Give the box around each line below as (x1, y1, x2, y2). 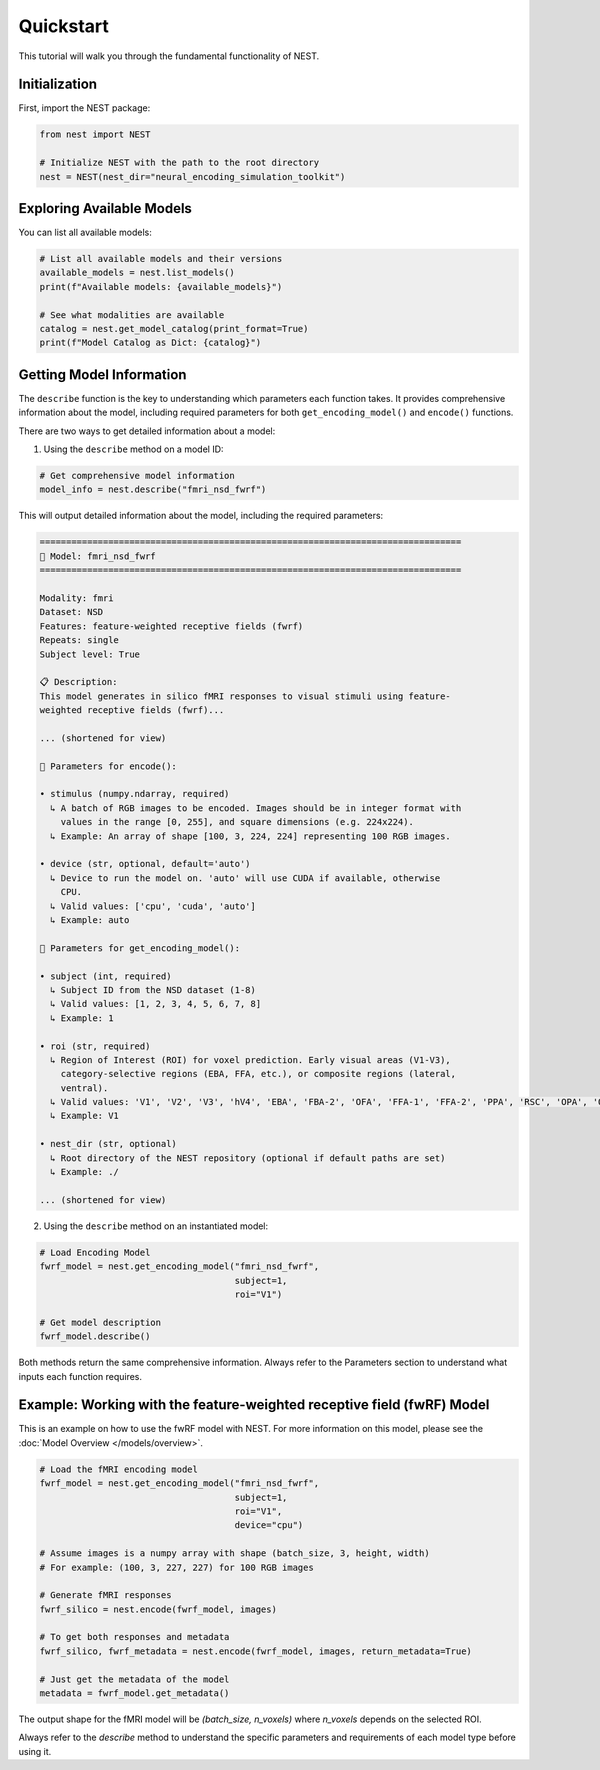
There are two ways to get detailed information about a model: (18, 425, 276, 437)
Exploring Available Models (18, 200, 192, 217)
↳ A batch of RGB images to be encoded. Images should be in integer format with (50, 802, 462, 814)
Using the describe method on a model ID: (43, 443, 224, 455)
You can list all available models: (18, 226, 152, 239)
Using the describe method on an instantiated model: (43, 1220, 269, 1232)
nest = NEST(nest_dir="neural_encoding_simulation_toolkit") (39, 171, 346, 182)
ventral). (60, 1082, 109, 1094)
